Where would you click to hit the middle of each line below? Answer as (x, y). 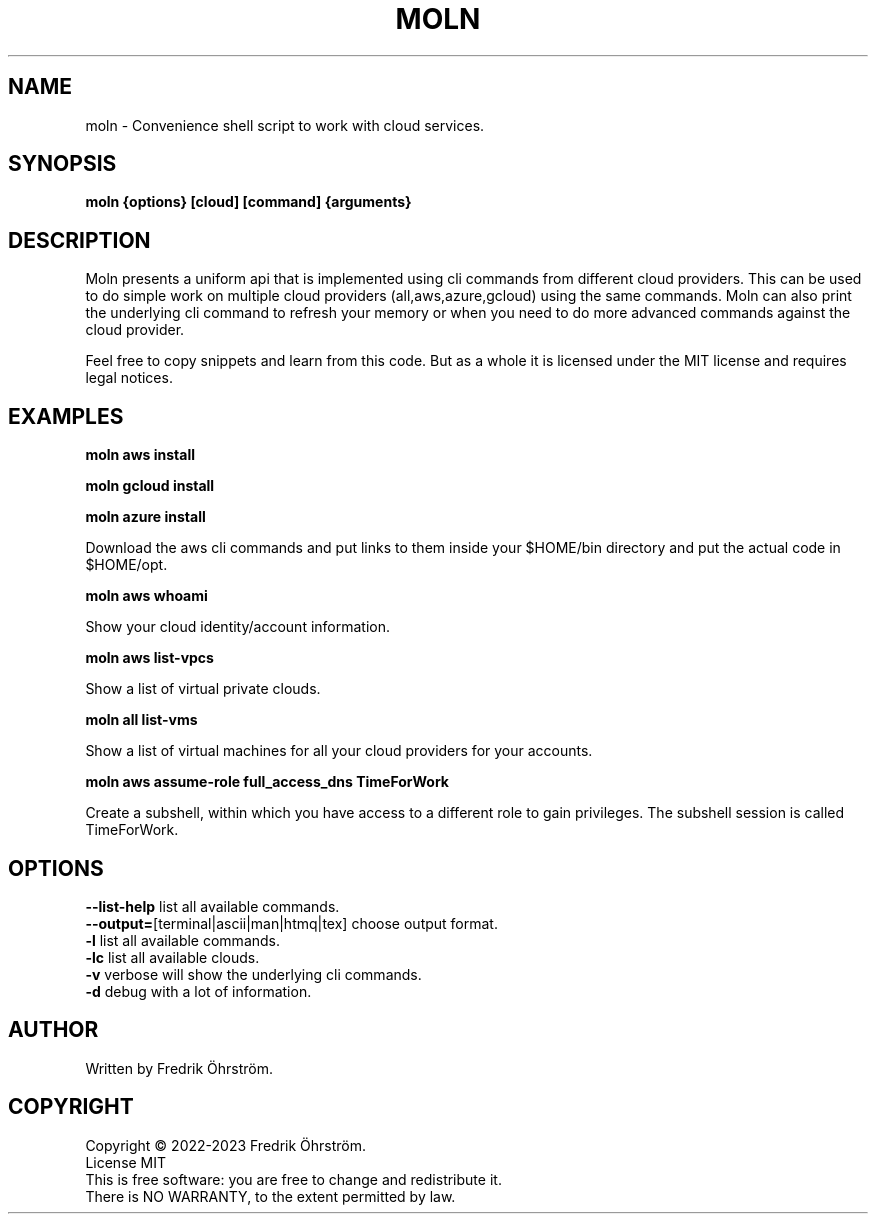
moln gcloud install (150, 486)
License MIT (126, 1162)
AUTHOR (53, 1030)
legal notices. (129, 378)
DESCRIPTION (79, 240)
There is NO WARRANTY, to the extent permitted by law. (270, 1196)
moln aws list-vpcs (149, 658)
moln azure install (145, 517)
